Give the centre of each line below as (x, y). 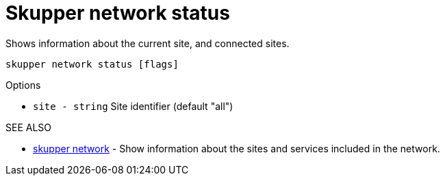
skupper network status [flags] (92, 64)
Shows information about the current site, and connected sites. (148, 43)
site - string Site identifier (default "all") (133, 106)
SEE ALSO (29, 127)
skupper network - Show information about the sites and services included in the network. (237, 148)
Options (23, 85)
